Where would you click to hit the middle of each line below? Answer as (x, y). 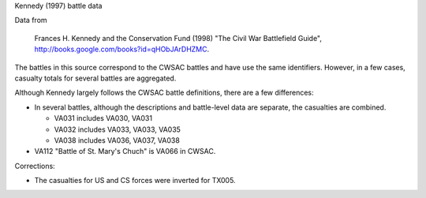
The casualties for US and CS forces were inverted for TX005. (135, 181)
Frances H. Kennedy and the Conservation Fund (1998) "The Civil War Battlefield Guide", (178, 38)
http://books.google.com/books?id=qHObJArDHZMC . (122, 49)
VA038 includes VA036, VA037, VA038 (117, 140)
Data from (31, 21)
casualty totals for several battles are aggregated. (95, 78)
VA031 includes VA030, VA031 (103, 118)
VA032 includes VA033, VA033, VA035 (118, 129)
